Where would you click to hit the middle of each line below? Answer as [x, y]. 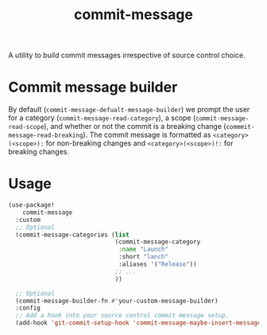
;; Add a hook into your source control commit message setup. [122, 316]
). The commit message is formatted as [147, 135]
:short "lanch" [143, 257]
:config [28, 308]
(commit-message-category [158, 242]
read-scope [26, 127]
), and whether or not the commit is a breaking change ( [135, 127]
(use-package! [32, 205]
